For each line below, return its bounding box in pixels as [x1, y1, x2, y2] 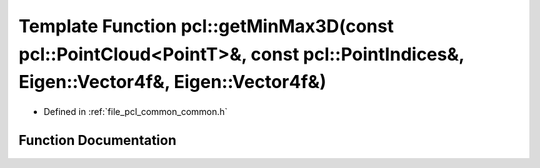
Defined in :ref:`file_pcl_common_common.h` [43, 106, 229, 118]
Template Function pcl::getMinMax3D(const [18, 15, 394, 37]
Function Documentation [18, 131, 177, 149]
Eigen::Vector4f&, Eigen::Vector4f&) [18, 71, 327, 94]
